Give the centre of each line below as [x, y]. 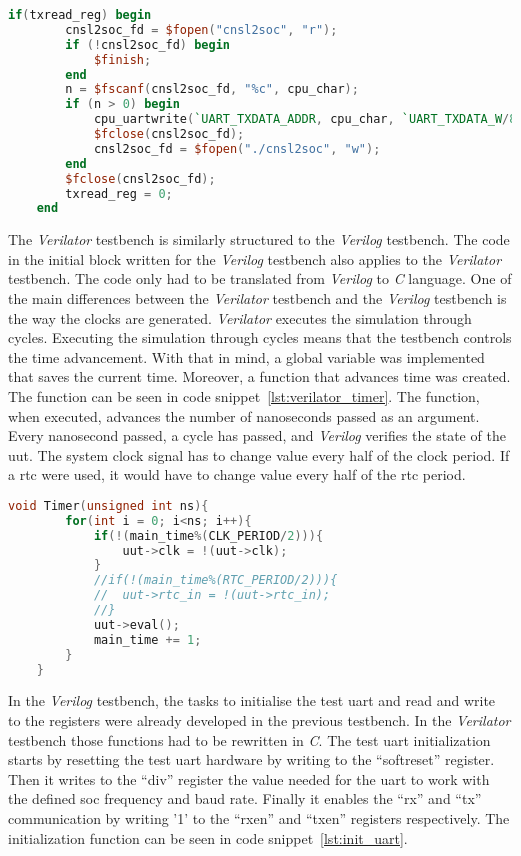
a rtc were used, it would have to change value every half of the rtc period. [237, 474]
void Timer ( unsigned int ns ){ [108, 505]
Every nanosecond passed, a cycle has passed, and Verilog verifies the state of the [257, 435]
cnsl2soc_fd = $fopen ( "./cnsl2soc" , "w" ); [237, 148]
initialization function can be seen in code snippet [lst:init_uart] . [208, 837]
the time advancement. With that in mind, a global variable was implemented [246, 356]
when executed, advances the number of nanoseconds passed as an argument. [244, 415]
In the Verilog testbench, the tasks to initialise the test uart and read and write [252, 700]
